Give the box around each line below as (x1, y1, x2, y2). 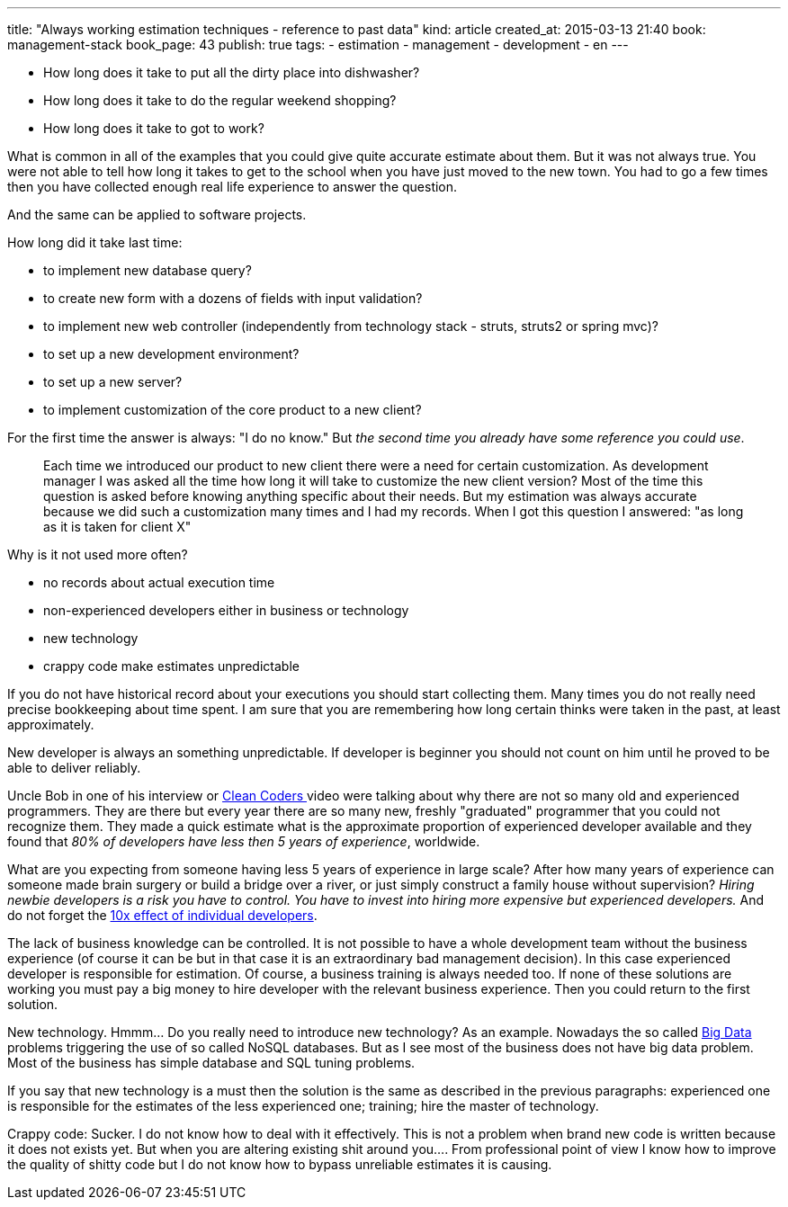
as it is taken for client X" (43, 519, 192, 534)
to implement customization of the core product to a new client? (43, 402, 422, 417)
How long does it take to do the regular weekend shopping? (43, 93, 397, 108)
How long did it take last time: (7, 235, 183, 250)
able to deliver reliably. (7, 760, 141, 775)
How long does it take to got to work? (43, 121, 264, 136)
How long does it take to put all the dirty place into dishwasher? (43, 65, 420, 80)
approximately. (7, 717, 94, 732)
